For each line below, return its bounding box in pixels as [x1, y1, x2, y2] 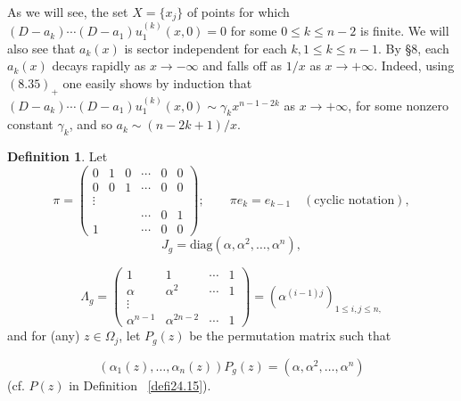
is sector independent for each [124, 38, 287, 57]
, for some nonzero [348, 95, 449, 114]
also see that [7, 38, 76, 57]
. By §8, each [378, 38, 449, 57]
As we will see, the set [7, 3, 128, 20]
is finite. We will [360, 21, 449, 40]
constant [7, 115, 54, 134]
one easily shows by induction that [62, 74, 252, 93]
